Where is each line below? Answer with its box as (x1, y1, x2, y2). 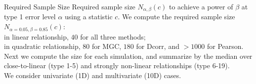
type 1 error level (4, 11, 56, 22)
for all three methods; (80, 31, 146, 42)
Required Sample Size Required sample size (4, 1, 135, 11)
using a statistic (65, 11, 113, 22)
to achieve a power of (169, 1, 233, 11)
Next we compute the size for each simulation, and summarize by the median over (4, 50, 253, 61)
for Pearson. (207, 41, 244, 51)
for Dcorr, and (136, 41, 179, 51)
